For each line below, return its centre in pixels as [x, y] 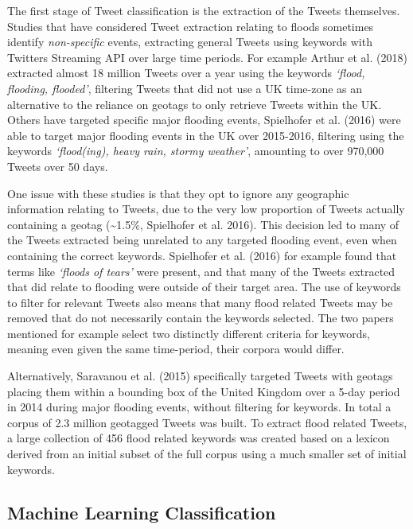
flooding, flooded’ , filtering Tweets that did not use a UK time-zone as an [185, 88]
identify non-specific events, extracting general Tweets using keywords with [190, 42]
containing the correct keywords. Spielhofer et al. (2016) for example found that [202, 255]
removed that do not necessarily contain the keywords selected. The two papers [201, 318]
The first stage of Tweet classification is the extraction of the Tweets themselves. [204, 10]
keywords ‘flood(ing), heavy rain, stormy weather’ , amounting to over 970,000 [196, 151]
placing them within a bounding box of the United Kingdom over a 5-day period [204, 391]
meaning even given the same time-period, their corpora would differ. [176, 349]
